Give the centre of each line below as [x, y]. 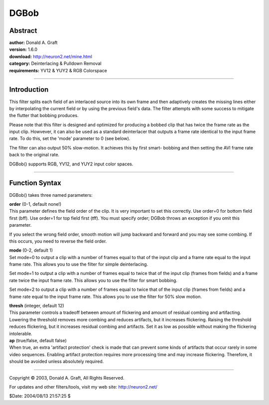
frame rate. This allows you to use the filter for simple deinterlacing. [79, 265]
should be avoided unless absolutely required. [57, 362]
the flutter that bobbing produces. [44, 116]
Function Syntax [35, 183]
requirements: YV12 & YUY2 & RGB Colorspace [58, 70]
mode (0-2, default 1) [31, 250]
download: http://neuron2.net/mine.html [51, 56]
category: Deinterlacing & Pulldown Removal [55, 64]
